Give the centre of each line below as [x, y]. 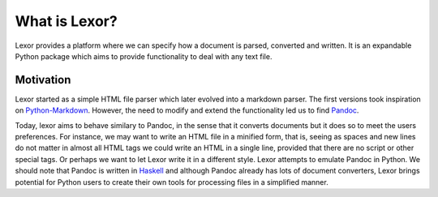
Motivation [43, 80]
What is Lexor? [66, 21]
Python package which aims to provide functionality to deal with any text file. [144, 56]
